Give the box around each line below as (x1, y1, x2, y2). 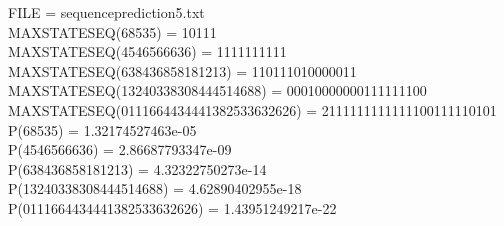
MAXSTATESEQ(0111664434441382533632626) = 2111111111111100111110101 (8, 99, 497, 120)
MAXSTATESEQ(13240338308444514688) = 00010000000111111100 (8, 80, 427, 101)
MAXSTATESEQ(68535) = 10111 (8, 21, 217, 42)
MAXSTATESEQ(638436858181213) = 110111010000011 (8, 60, 357, 81)
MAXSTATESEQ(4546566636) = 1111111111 (8, 41, 287, 62)
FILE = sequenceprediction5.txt (8, 2, 205, 22)
